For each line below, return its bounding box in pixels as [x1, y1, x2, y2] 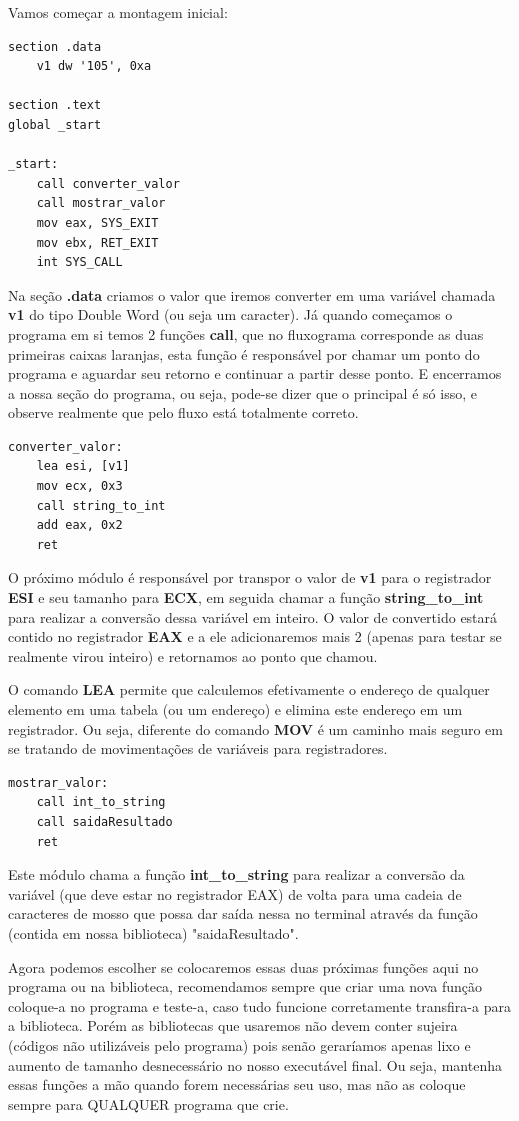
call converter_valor [36, 176, 180, 191]
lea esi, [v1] [36, 459, 130, 474]
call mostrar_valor [36, 196, 166, 211]
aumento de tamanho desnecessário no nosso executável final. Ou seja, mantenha [8, 1054, 502, 1075]
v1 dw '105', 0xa [36, 59, 152, 74]
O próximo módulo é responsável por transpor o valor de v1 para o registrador [8, 567, 492, 588]
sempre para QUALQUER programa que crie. [8, 1093, 289, 1114]
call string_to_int [36, 498, 166, 513]
